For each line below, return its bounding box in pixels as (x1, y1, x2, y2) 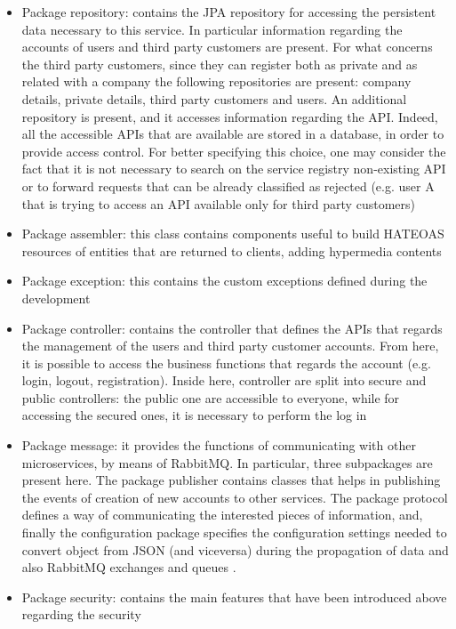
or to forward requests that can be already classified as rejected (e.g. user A (21, 176, 435, 195)
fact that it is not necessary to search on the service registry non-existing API (21, 159, 446, 178)
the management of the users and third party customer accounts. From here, (21, 336, 439, 355)
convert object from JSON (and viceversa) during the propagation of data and (21, 540, 449, 559)
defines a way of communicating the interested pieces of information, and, (21, 505, 423, 524)
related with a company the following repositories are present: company (21, 72, 412, 91)
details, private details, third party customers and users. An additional (21, 89, 407, 108)
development (21, 288, 91, 307)
